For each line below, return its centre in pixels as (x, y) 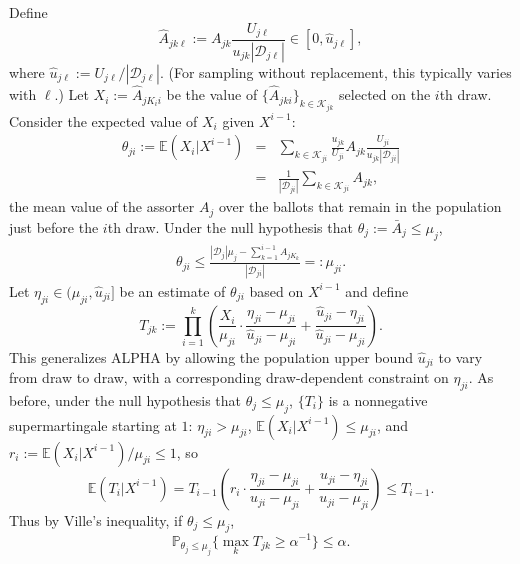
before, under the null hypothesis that (125, 399)
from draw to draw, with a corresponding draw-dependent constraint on (229, 377)
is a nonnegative (378, 399)
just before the (54, 226)
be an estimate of (172, 290)
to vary (460, 356)
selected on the (385, 94)
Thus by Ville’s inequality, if (96, 519)
